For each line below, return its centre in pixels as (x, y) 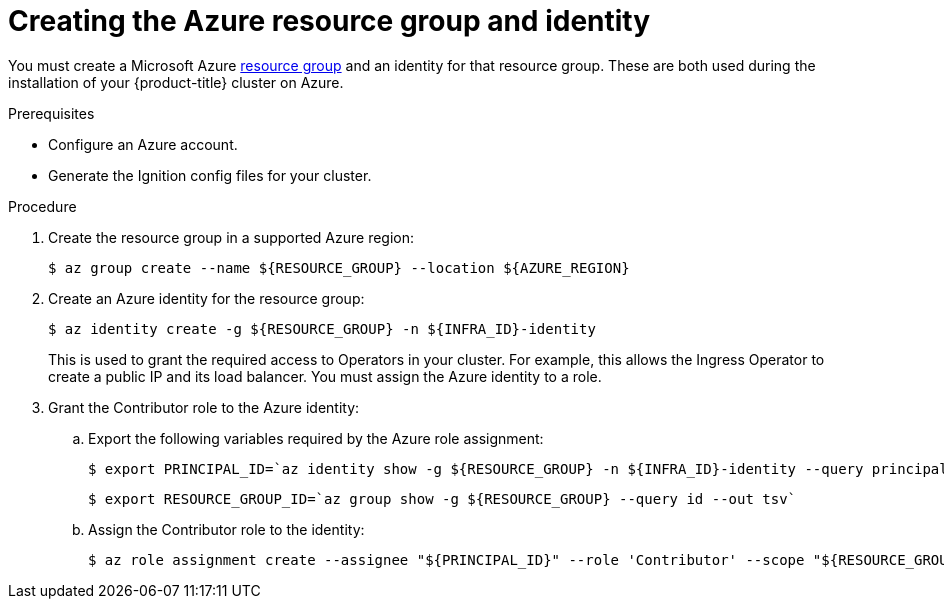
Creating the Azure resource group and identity (329, 21)
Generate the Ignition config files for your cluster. (210, 175)
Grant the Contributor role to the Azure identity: (204, 407)
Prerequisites (51, 113)
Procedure (42, 206)
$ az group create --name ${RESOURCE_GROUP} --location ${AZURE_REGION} (339, 267)
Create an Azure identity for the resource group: (206, 298)
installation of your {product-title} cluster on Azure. (176, 82)
